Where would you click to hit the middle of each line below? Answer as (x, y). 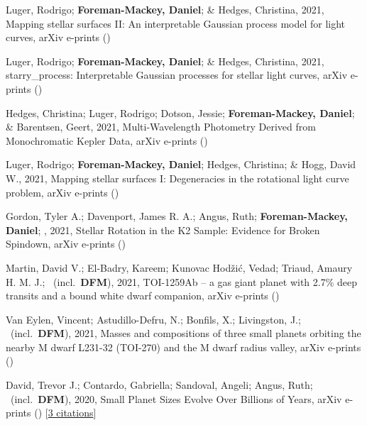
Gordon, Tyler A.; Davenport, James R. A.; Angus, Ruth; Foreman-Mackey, (177, 216)
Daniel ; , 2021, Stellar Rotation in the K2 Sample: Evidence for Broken (163, 230)
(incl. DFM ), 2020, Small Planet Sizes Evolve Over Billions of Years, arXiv (176, 398)
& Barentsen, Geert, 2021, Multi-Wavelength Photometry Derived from (161, 127)
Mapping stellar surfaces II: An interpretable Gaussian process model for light (176, 23)
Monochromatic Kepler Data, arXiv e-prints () (107, 140)
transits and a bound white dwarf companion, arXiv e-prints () (143, 296)
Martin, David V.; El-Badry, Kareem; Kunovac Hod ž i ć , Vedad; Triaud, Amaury (179, 267)
